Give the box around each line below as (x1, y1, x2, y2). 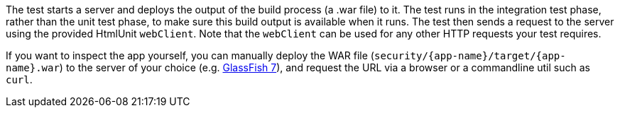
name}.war (6, 62, 60, 73)
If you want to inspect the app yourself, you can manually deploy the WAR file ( (6, 49, 374, 61)
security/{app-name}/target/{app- (374, 50, 566, 61)
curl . (6, 73, 33, 85)
